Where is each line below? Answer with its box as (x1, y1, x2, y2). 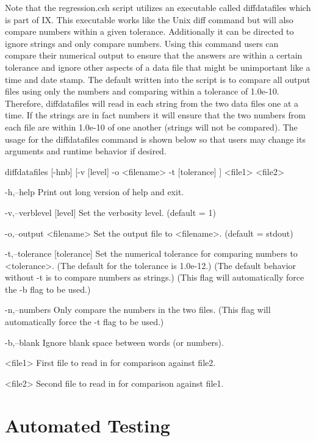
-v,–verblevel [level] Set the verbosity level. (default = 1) (5, 206, 216, 218)
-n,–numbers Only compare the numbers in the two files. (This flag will (5, 303, 271, 316)
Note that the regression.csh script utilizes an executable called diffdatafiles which (5, 1, 311, 13)
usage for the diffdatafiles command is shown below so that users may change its (5, 132, 306, 145)
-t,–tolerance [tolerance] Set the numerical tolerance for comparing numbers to (5, 247, 298, 260)
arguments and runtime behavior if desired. (5, 145, 167, 157)
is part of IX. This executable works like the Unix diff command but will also (5, 13, 293, 26)
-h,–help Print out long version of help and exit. (5, 185, 184, 198)
